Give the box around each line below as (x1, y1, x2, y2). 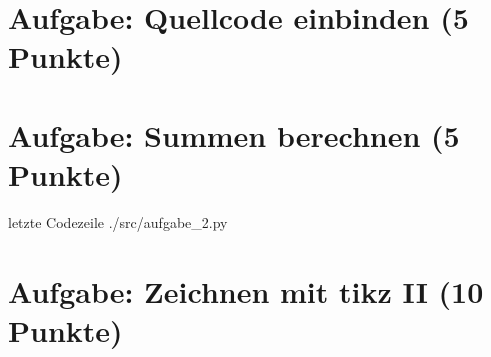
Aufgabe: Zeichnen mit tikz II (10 (8, 270, 484, 311)
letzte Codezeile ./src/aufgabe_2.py (8, 211, 228, 232)
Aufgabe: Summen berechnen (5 (8, 114, 460, 155)
